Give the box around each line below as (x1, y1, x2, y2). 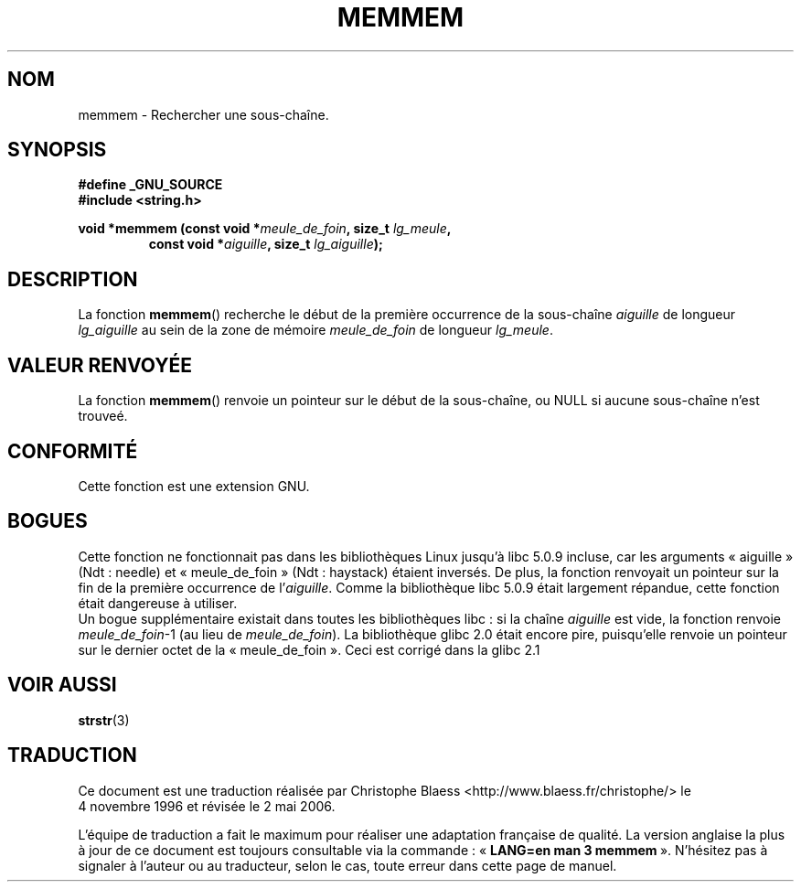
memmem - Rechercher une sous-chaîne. (78, 106, 329, 123)
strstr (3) (78, 712, 130, 728)
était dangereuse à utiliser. (78, 594, 238, 611)
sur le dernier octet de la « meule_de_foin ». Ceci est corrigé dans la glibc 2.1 (78, 641, 540, 658)
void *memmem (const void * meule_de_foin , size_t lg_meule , (78, 220, 452, 237)
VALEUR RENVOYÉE (7, 353, 192, 377)
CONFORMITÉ (7, 439, 138, 463)
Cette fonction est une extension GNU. (78, 477, 310, 494)
